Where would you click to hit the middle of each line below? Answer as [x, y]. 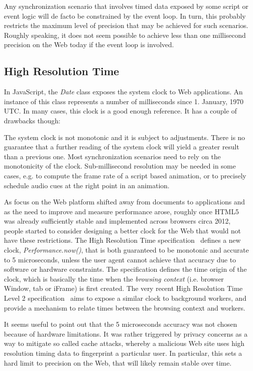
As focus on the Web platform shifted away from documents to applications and [125, 202]
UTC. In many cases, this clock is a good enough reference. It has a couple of [121, 111]
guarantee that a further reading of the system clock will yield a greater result [122, 147]
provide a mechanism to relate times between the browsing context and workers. [125, 307]
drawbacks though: [32, 120]
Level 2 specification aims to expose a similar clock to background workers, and [125, 298]
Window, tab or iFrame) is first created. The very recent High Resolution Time [123, 288]
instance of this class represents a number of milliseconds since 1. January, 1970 [124, 101]
